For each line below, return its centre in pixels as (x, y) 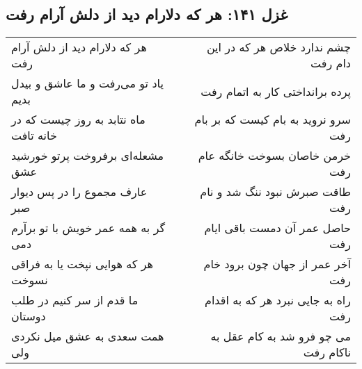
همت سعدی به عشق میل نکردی (88, 336)
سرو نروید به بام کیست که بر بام (273, 120)
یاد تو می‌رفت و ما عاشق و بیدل (87, 83)
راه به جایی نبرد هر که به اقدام (277, 300)
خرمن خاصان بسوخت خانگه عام (274, 156)
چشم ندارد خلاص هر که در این (278, 47)
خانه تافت (34, 136)
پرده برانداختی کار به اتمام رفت (276, 91)
